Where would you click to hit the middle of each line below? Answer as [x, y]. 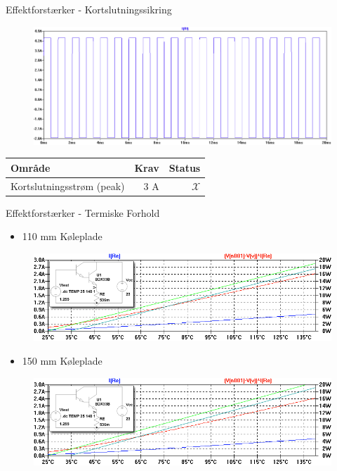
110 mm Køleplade [62, 236]
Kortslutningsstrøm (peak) [68, 186]
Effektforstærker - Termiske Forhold [83, 212]
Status [185, 167]
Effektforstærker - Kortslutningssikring [89, 9]
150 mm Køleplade [62, 360]
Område [31, 167]
